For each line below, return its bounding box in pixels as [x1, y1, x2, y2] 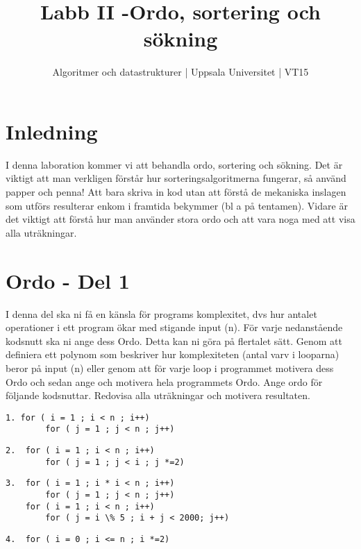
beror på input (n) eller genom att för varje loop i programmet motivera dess [6, 360, 334, 375]
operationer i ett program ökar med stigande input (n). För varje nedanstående [6, 320, 343, 335]
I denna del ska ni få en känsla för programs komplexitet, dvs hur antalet [6, 306, 317, 321]
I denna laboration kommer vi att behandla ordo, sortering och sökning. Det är [6, 157, 343, 171]
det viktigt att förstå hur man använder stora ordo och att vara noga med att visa [6, 212, 355, 226]
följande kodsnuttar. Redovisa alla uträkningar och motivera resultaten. [6, 388, 310, 403]
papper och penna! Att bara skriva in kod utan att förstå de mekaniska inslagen [6, 185, 346, 199]
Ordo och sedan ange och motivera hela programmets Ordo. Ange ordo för [6, 374, 323, 389]
